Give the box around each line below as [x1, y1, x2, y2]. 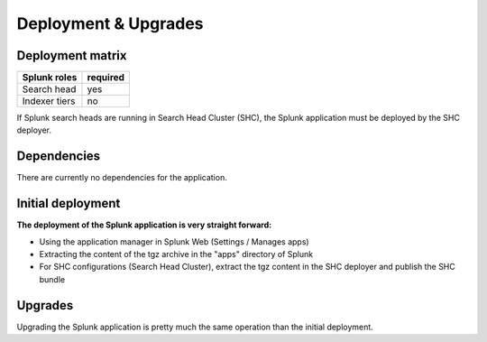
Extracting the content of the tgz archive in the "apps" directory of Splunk [39, 249, 314, 260]
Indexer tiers [22, 95, 76, 107]
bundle [39, 273, 66, 284]
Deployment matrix [16, 48, 127, 63]
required [87, 71, 125, 84]
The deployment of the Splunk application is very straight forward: [16, 219, 272, 230]
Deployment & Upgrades [16, 14, 204, 33]
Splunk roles [22, 71, 78, 84]
